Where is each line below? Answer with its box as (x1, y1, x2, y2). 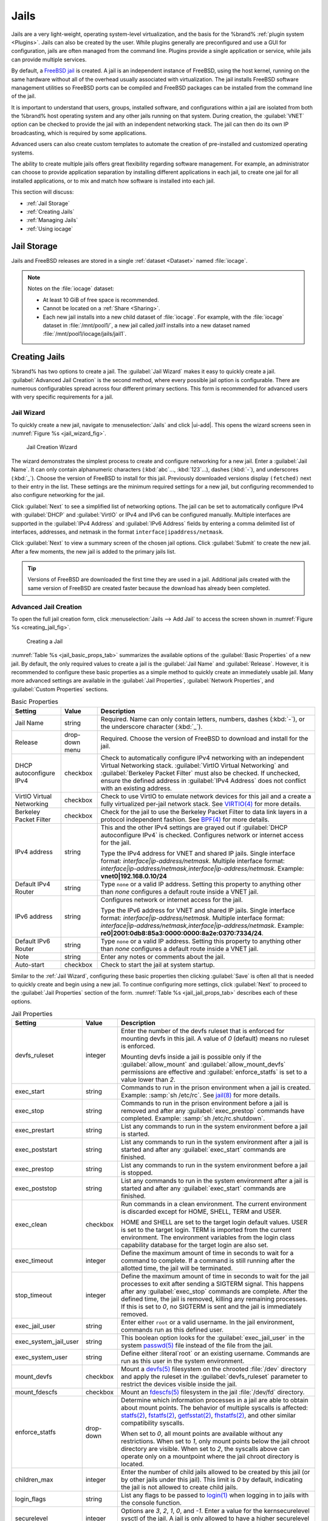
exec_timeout (15, 1256, 53, 1265)
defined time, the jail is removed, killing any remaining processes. (120, 1295, 308, 1303)
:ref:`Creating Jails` (26, 207, 75, 215)
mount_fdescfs (15, 1388, 58, 1396)
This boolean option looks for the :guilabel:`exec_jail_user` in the (120, 1334, 305, 1342)
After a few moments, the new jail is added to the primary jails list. (11, 548, 176, 555)
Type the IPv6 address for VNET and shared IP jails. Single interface (100, 906, 295, 914)
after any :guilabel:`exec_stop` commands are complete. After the (120, 1287, 308, 1296)
